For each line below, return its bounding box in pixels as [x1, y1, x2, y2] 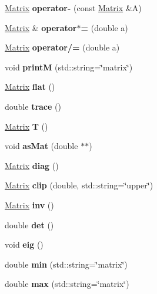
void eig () [5, 238, 44, 251]
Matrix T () [5, 120, 48, 132]
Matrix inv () [5, 198, 54, 211]
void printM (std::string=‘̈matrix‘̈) [5, 60, 133, 73]
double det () [5, 218, 54, 231]
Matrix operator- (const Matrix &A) [5, 2, 142, 13]
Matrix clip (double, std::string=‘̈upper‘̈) [5, 179, 153, 191]
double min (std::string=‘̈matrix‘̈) [5, 258, 128, 270]
